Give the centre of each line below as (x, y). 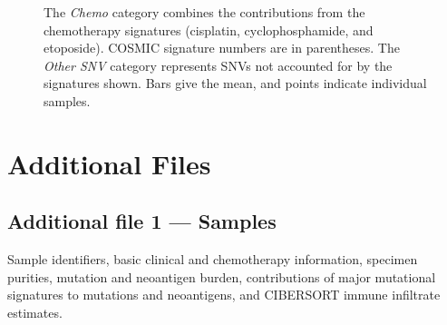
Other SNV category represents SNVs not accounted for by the (218, 65)
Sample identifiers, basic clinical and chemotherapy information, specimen (213, 259)
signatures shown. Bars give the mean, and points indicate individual (235, 83)
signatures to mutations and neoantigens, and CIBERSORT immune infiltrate (224, 295)
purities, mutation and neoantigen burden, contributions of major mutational (222, 276)
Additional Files (109, 163)
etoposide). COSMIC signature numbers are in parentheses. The (222, 48)
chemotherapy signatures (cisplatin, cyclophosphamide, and (209, 30)
